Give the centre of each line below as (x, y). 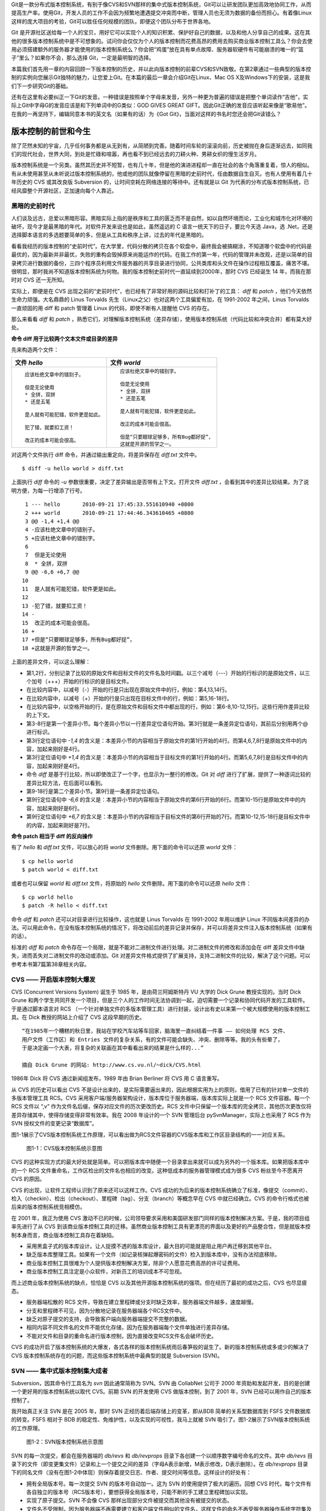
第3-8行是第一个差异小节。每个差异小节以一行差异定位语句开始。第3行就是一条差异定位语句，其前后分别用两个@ (167, 723)
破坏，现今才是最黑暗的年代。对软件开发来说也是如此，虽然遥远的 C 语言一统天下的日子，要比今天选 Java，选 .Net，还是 (162, 227)
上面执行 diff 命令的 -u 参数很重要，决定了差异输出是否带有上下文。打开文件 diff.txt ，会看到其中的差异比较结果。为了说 (160, 482)
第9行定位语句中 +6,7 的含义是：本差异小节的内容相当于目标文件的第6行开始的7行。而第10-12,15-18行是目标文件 (165, 817)
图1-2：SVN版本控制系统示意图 (65, 1442)
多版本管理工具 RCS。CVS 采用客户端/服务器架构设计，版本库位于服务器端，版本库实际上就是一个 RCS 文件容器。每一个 (161, 1098)
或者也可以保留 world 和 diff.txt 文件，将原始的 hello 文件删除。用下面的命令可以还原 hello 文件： (131, 883)
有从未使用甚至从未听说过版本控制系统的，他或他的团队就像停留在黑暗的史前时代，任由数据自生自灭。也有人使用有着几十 (162, 173)
